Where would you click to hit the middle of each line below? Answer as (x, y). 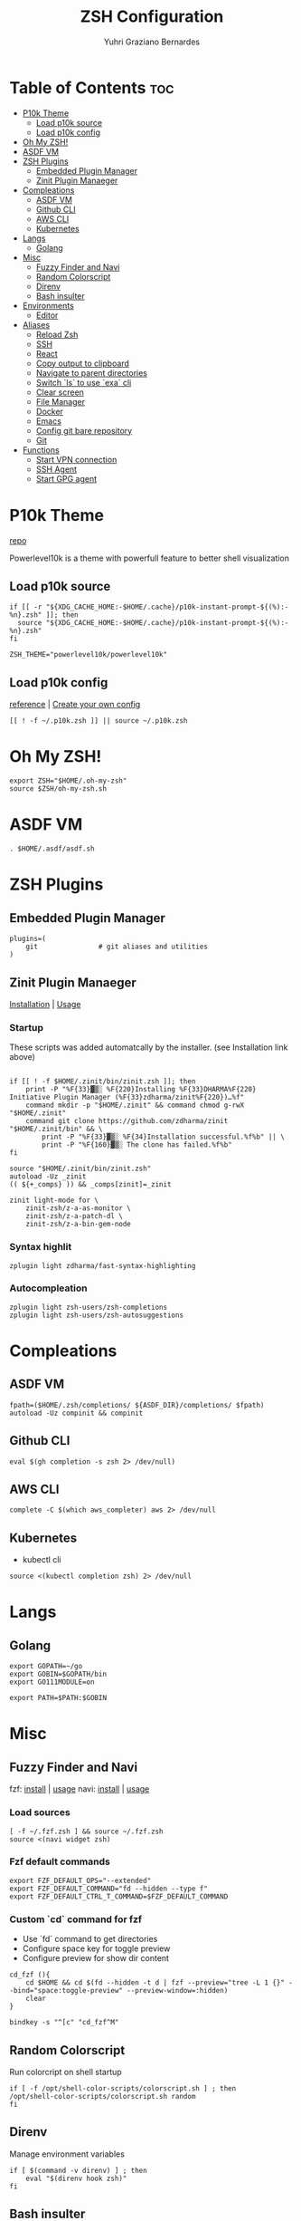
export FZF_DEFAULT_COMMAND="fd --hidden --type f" (108, 1889)
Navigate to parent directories (91, 372)
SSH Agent (56, 469)
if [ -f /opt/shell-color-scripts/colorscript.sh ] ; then (123, 2088)
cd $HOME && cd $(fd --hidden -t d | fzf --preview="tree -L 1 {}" (155, 1983)
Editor (47, 315)
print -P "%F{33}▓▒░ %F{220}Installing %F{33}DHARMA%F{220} (141, 1090)
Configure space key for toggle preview (96, 1948)
